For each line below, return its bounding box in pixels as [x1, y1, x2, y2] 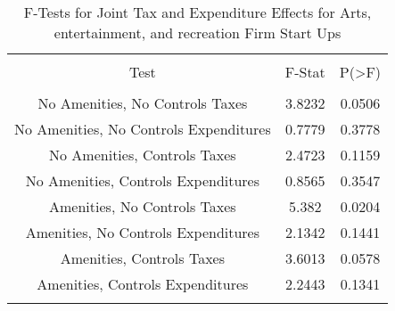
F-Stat [284, 61, 325, 82]
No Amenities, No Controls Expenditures [14, 119, 271, 139]
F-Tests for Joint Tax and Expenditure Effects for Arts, [23, 2, 372, 22]
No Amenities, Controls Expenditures [25, 170, 260, 191]
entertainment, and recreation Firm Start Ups [53, 22, 342, 43]
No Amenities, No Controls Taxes [37, 93, 248, 113]
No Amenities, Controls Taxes [49, 144, 236, 165]
